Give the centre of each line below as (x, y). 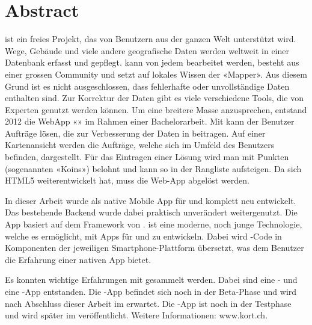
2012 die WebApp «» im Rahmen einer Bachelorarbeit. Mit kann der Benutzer (150, 121)
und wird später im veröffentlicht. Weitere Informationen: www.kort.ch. (136, 315)
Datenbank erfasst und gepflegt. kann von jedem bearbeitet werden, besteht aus (152, 62)
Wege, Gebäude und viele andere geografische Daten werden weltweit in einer (147, 50)
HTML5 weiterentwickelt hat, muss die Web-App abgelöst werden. (127, 180)
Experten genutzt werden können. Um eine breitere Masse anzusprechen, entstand (156, 109)
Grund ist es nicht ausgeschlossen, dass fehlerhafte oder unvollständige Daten (147, 86)
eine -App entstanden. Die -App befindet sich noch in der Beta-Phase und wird (151, 291)
